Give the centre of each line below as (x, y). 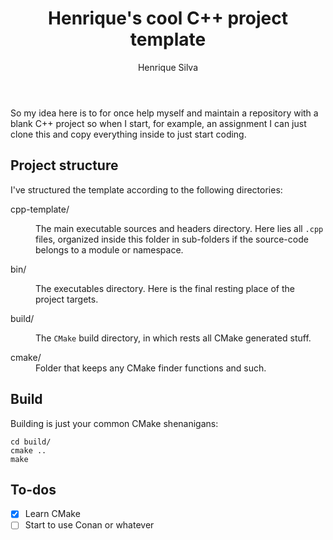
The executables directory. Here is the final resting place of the (165, 288)
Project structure (64, 165)
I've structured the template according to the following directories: (146, 189)
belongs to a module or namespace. (109, 249)
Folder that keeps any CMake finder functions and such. (151, 368)
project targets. (67, 299)
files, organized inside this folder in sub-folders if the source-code (172, 239)
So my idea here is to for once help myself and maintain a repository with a (164, 113)
